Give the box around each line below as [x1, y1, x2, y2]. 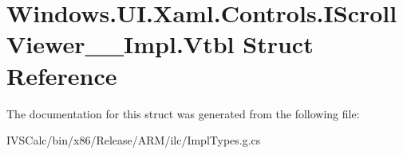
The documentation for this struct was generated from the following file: [6, 105, 360, 121]
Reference [6, 59, 117, 91]
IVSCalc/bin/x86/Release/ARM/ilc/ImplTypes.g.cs [6, 132, 261, 148]
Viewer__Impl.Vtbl [6, 28, 235, 60]
